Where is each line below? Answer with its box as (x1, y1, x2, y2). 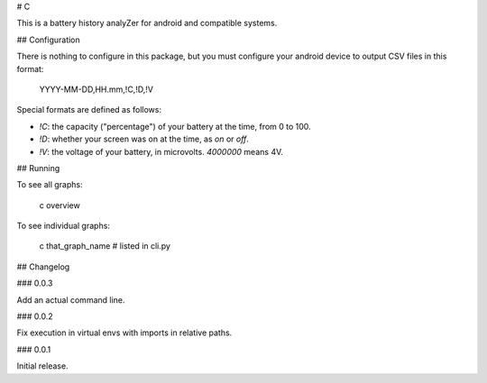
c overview (39, 199, 80, 211)
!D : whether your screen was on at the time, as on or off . (39, 133, 250, 144)
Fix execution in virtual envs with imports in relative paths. (16, 327, 233, 338)
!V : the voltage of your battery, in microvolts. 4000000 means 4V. (39, 146, 284, 157)
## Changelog (16, 261, 70, 272)
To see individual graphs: (16, 221, 110, 232)
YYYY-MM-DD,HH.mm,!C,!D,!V (39, 84, 153, 95)
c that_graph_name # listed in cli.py (39, 241, 171, 251)
